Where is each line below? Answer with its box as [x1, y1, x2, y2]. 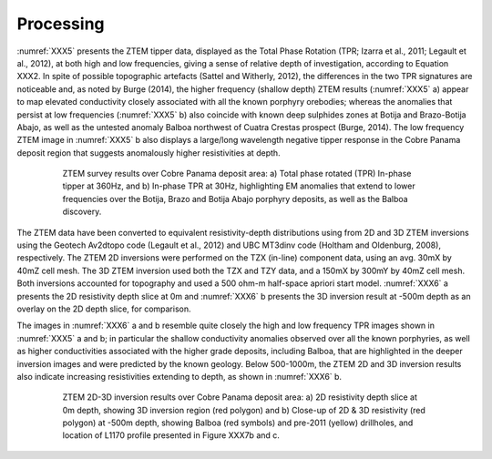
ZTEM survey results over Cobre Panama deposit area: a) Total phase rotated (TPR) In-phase [62, 168, 412, 179]
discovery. [62, 206, 102, 218]
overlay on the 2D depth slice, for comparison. [16, 303, 191, 314]
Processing [16, 14, 105, 34]
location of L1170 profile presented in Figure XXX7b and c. [62, 430, 280, 441]
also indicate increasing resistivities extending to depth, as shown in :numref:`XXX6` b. [16, 371, 342, 382]
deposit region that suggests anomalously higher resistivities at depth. [16, 147, 282, 158]
